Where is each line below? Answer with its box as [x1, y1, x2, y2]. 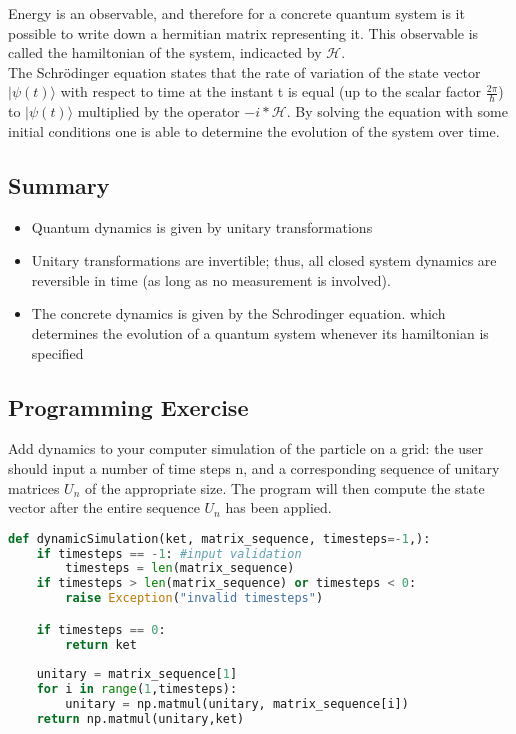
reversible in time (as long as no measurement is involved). [31, 269, 391, 290]
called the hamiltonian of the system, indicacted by [8, 42, 322, 63]
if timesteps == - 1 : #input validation [36, 546, 302, 561]
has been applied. [225, 497, 332, 518]
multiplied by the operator [77, 101, 240, 122]
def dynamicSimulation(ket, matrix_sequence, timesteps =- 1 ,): [8, 531, 431, 546]
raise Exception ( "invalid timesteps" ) [65, 591, 324, 606]
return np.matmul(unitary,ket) [36, 712, 245, 727]
